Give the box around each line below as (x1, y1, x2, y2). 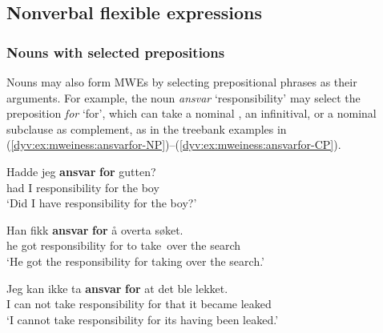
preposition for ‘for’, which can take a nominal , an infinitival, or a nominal (6, 105, 377, 122)
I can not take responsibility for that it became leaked (6, 295, 272, 312)
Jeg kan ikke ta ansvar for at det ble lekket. (6, 279, 228, 296)
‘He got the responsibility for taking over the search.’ (6, 252, 264, 269)
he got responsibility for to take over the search (6, 237, 241, 254)
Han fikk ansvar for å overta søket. (6, 221, 183, 238)
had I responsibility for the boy (6, 179, 159, 195)
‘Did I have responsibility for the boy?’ (6, 195, 197, 211)
